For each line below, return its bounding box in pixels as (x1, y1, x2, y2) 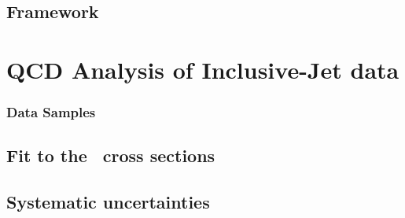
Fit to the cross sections (6, 143, 215, 168)
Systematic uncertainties (6, 190, 210, 214)
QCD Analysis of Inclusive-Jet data (6, 53, 399, 85)
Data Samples (6, 102, 96, 122)
